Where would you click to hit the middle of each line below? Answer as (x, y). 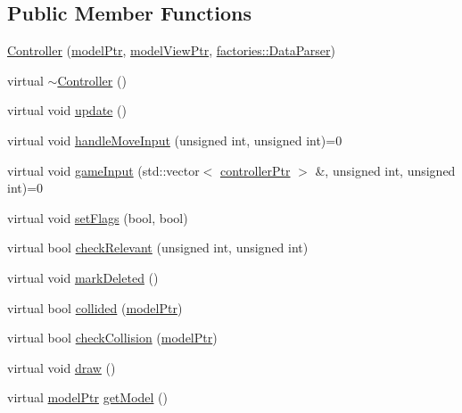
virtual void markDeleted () (83, 277)
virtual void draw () (62, 367)
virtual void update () (67, 110)
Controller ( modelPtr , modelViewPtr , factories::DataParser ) (172, 50)
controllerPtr (255, 170)
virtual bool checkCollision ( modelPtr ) (112, 338)
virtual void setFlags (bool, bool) (98, 217)
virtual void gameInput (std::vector (103, 170)
